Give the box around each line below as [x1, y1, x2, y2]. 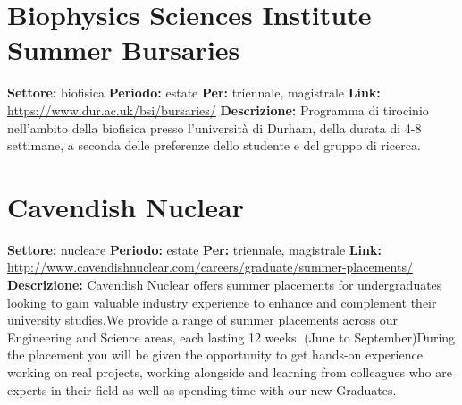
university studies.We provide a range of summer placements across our [7, 310, 399, 329]
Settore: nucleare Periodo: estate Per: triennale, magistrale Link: [7, 240, 382, 258]
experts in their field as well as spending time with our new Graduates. [7, 380, 397, 399]
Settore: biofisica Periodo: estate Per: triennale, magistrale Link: [7, 83, 381, 102]
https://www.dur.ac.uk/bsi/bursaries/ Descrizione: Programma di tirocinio [7, 100, 429, 119]
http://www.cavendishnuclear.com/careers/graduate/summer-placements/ [7, 257, 413, 276]
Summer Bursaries [7, 31, 240, 68]
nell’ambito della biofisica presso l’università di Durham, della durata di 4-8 [7, 118, 422, 137]
